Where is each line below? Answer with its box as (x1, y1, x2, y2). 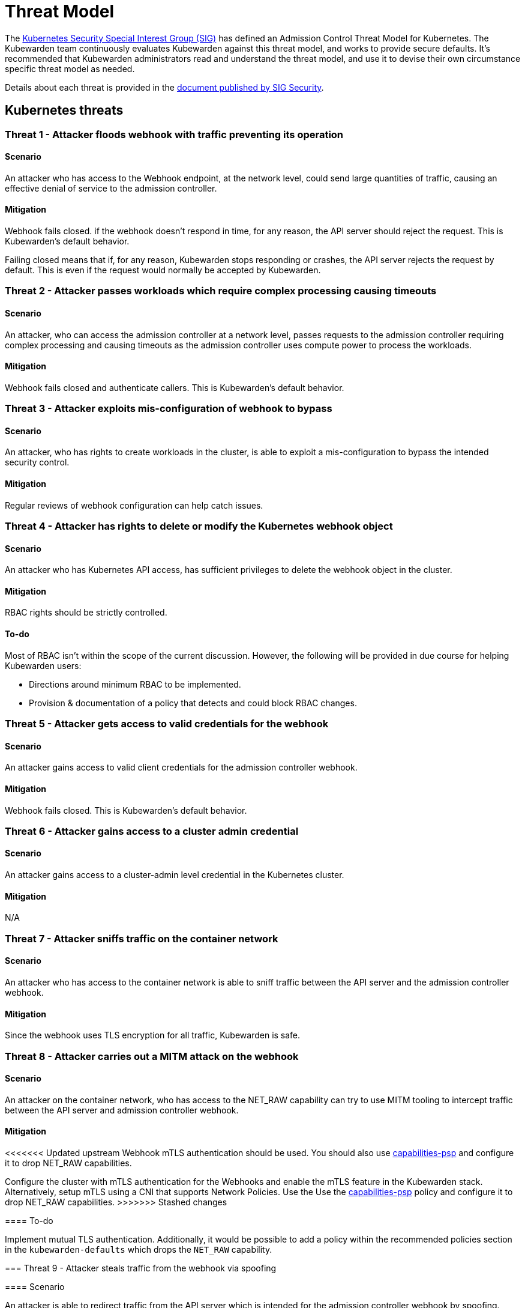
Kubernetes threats (5, 103, 124, 118)
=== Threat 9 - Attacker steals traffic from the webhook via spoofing (5, 1262, 277, 1273)
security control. (5, 457, 70, 468)
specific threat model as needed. (5, 63, 135, 74)
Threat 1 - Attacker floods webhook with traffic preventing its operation (5, 128, 344, 141)
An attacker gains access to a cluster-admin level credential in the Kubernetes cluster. (5, 870, 344, 880)
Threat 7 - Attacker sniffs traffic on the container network (5, 932, 278, 945)
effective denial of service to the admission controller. (5, 183, 217, 193)
